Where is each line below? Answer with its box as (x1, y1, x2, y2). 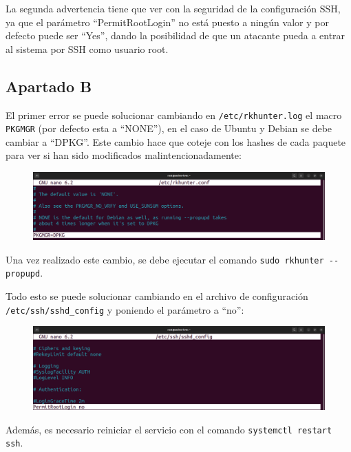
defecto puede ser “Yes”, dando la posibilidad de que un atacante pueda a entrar (6, 28, 345, 43)
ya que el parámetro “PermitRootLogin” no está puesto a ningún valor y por (6, 14, 329, 29)
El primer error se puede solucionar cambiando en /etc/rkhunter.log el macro (6, 107, 342, 122)
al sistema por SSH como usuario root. (6, 41, 169, 56)
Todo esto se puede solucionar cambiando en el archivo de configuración (6, 288, 308, 303)
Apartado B (6, 75, 92, 96)
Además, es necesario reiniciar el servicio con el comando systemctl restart (6, 422, 332, 436)
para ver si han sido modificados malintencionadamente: (6, 148, 242, 162)
